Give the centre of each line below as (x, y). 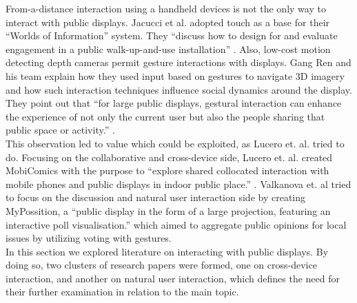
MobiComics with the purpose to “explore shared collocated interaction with (167, 170)
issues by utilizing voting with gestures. (89, 238)
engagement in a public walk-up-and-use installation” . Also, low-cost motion (168, 49)
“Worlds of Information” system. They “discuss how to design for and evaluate (172, 35)
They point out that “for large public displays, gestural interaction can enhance (174, 103)
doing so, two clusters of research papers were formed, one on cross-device (161, 265)
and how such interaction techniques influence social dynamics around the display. (179, 89)
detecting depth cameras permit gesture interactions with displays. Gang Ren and (178, 62)
